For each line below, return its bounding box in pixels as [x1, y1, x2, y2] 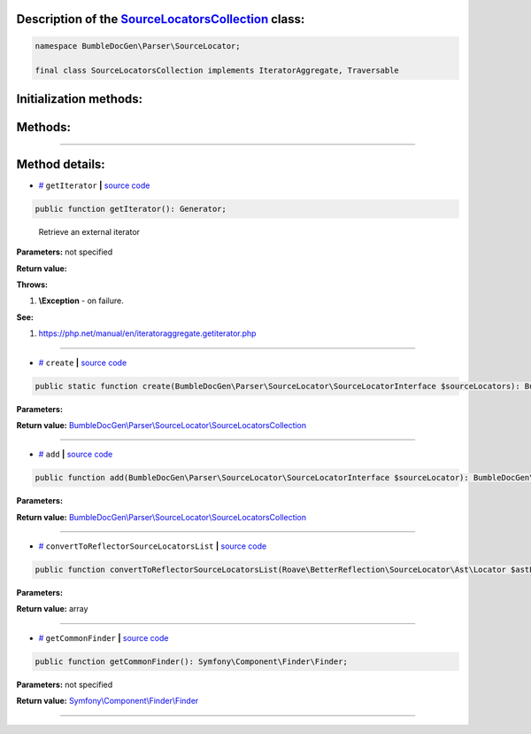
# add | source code [38, 449, 113, 460]
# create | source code [38, 357, 127, 368]
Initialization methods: [16, 91, 143, 106]
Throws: [16, 279, 49, 290]
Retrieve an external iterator [38, 226, 141, 237]
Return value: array [16, 604, 88, 614]
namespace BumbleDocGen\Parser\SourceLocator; [35, 41, 241, 51]
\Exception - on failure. [38, 295, 124, 306]
